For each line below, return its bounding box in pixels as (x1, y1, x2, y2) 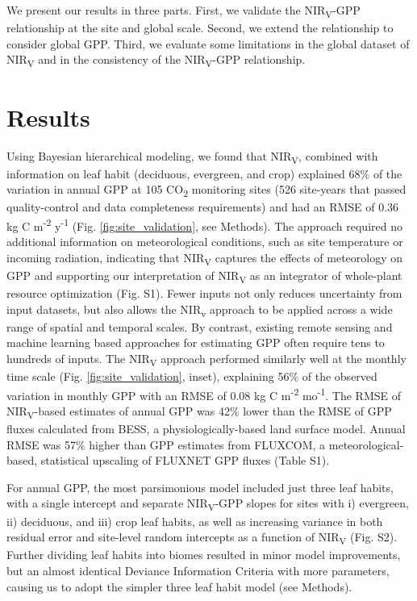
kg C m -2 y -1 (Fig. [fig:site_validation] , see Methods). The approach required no (6, 215, 402, 234)
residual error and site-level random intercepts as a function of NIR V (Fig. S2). (6, 528, 398, 547)
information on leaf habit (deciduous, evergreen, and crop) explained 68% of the (6, 165, 402, 182)
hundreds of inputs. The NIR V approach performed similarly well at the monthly (6, 350, 407, 369)
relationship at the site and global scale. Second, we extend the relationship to (6, 19, 394, 36)
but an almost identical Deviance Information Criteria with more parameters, (6, 561, 390, 578)
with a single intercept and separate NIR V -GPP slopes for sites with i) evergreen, (6, 495, 409, 514)
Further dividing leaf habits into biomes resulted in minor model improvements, (6, 546, 401, 563)
